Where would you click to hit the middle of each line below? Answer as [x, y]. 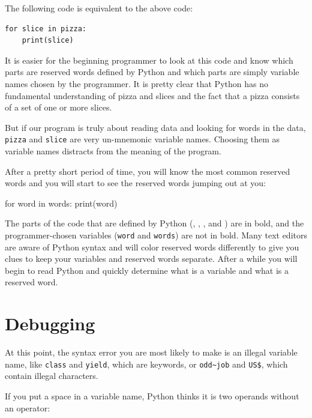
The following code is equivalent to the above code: [99, 8]
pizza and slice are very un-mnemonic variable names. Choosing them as [142, 139]
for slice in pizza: [46, 29]
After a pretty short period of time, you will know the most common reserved [148, 171]
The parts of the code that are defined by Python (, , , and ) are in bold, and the [154, 223]
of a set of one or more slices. [58, 107]
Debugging [50, 323]
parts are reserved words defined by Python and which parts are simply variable [152, 72]
